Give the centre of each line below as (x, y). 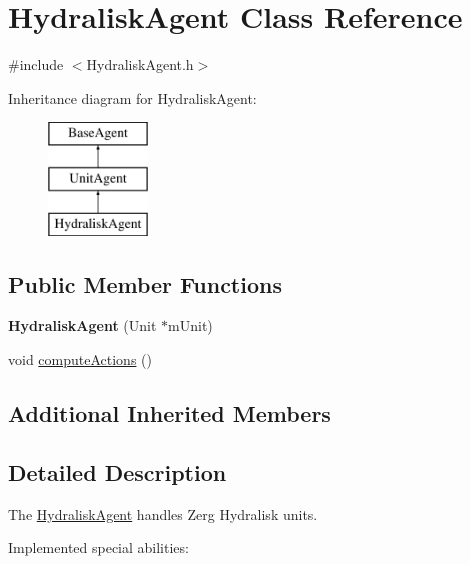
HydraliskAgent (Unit (82, 325)
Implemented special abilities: (98, 547)
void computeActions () (80, 359)
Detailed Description (117, 471)
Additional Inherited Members (169, 413)
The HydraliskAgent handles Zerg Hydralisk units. (163, 513)
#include (36, 64)
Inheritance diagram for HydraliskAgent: (132, 97)
